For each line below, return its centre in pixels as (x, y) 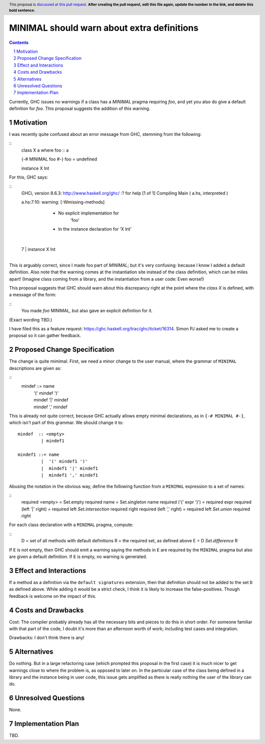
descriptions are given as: (35, 368)
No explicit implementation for (89, 213)
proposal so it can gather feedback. (45, 336)
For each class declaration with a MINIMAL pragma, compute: (71, 525)
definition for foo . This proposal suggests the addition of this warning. (80, 108)
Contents (19, 42)
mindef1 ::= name (39, 454)
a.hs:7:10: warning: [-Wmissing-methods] (63, 202)
